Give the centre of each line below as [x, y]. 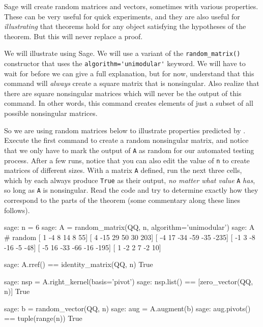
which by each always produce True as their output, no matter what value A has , [130, 180]
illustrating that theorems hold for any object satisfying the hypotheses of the [125, 26]
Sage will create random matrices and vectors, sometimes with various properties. [131, 6]
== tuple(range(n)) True [43, 318]
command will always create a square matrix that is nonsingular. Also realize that [132, 83]
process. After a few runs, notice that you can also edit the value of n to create [127, 160]
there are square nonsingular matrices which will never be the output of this [123, 93]
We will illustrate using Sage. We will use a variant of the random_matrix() [122, 53]
